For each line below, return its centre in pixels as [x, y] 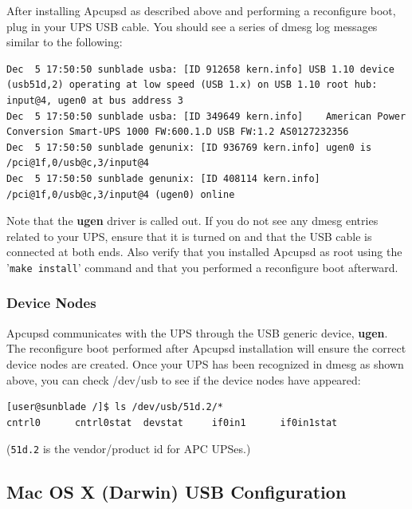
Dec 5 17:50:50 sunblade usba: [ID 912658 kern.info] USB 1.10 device [200, 69]
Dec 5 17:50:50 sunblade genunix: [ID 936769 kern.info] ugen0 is [189, 147]
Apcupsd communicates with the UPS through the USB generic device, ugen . [197, 332]
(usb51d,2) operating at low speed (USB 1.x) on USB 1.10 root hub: [192, 85]
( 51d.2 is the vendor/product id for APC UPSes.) [129, 449]
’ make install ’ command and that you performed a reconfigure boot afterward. [202, 267]
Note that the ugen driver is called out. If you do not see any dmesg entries [192, 221]
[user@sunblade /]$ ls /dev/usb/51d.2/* [115, 407]
